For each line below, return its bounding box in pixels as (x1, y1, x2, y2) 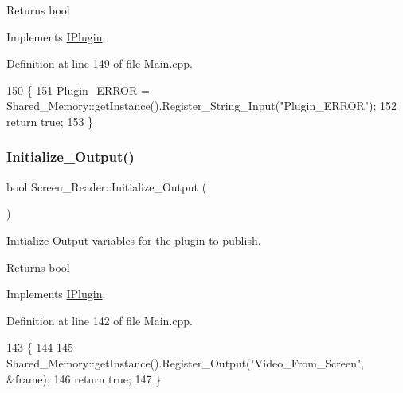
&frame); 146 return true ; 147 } (6, 370, 162, 387)
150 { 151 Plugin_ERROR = (6, 81, 150, 98)
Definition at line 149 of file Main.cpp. (6, 55, 193, 72)
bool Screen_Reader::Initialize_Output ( (6, 178, 207, 195)
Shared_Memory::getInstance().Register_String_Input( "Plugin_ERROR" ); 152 (6, 97, 397, 114)
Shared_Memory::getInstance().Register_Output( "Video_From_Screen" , (6, 354, 365, 371)
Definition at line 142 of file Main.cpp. (6, 312, 193, 328)
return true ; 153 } (6, 112, 94, 129)
